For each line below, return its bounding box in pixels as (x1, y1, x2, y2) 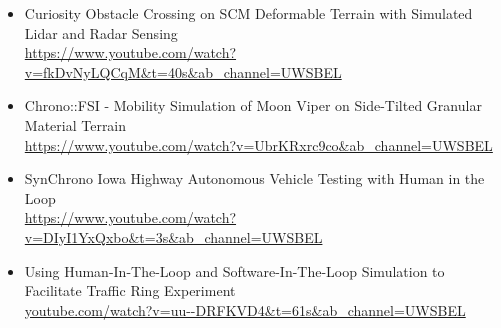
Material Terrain (24, 114, 127, 135)
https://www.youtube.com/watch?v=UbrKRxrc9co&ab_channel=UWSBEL (24, 134, 493, 155)
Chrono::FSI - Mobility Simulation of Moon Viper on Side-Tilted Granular (24, 95, 482, 116)
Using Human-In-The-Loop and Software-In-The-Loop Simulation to (24, 260, 445, 281)
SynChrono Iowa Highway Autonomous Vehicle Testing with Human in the (24, 168, 485, 189)
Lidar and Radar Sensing (24, 22, 178, 43)
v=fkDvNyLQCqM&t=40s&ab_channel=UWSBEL (24, 61, 342, 82)
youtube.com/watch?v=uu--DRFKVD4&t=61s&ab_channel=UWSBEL (24, 299, 466, 320)
